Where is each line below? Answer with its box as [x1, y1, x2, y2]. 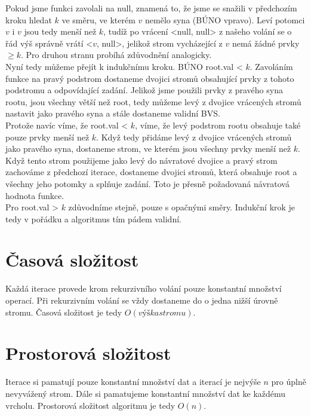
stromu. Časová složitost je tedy [5, 305, 122, 318]
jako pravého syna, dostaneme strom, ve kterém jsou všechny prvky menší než [5, 142, 291, 155]
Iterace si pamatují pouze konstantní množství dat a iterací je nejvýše [5, 375, 261, 388]
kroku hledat [5, 13, 52, 26]
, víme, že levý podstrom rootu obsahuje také [135, 118, 301, 131]
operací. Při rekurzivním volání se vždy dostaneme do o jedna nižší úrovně [5, 294, 278, 306]
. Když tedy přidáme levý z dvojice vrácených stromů [96, 130, 292, 143]
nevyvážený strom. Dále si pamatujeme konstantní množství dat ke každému [5, 387, 286, 399]
